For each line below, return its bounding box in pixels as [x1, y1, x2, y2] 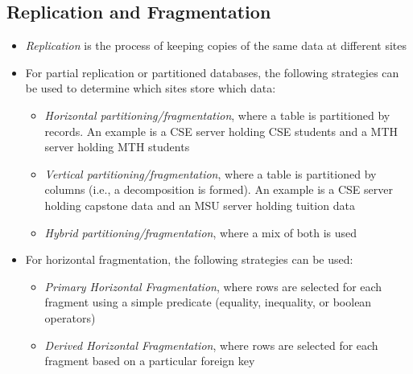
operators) [44, 309, 96, 326]
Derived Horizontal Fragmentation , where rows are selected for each [44, 336, 378, 353]
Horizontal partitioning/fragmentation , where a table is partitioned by [44, 106, 390, 123]
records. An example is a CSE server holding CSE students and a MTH [44, 122, 399, 139]
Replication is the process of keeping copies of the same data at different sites [25, 37, 407, 54]
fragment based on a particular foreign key [44, 352, 255, 369]
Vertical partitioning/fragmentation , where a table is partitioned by [44, 165, 377, 182]
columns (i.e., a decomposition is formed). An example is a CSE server [44, 181, 393, 198]
